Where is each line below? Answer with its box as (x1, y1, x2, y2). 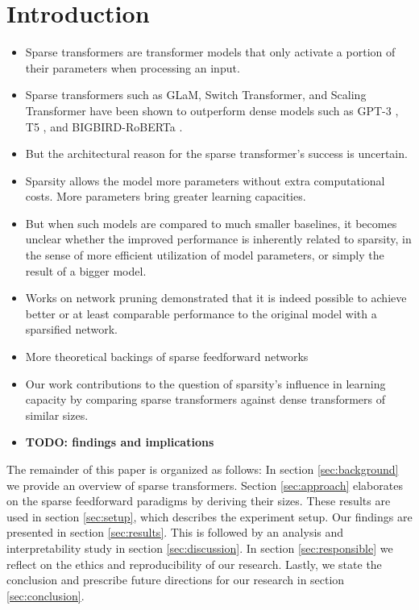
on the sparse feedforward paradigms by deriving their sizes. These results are (6, 492, 391, 509)
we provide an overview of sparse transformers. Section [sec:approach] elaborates (6, 476, 403, 493)
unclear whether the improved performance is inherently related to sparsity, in (25, 230, 412, 247)
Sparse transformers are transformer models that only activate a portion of (25, 44, 396, 60)
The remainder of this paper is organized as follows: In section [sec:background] (6, 461, 399, 477)
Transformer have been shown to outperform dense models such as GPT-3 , (25, 102, 399, 118)
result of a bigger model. (25, 262, 147, 279)
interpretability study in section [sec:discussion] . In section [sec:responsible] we (6, 539, 393, 556)
